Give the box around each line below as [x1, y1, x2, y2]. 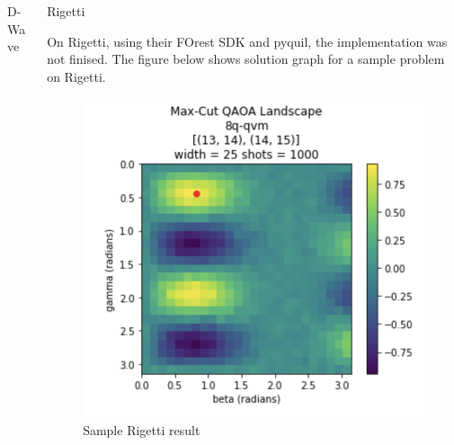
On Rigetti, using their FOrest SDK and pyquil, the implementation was [47, 31, 448, 50]
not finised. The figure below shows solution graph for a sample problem [47, 49, 445, 68]
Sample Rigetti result [83, 421, 200, 440]
